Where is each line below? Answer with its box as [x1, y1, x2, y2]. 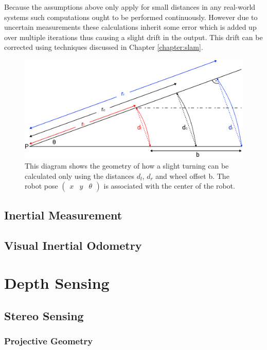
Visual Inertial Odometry [4, 237, 142, 253]
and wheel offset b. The [155, 170, 229, 181]
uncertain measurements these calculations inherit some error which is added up [4, 22, 257, 32]
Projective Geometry [4, 335, 93, 347]
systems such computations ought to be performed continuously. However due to [4, 11, 258, 22]
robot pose [25, 180, 58, 191]
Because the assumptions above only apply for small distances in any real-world [4, 2, 256, 12]
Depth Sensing [4, 272, 110, 293]
